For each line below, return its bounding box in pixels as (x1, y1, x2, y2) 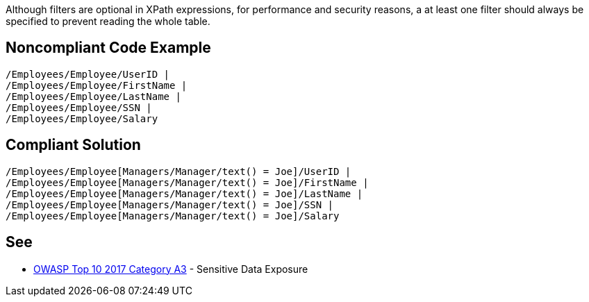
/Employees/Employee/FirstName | (6, 79, 188, 91)
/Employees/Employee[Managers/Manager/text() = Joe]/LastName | (6, 187, 363, 199)
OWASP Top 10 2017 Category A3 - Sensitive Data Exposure (33, 262, 308, 275)
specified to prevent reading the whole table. (6, 15, 210, 27)
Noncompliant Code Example (6, 39, 211, 57)
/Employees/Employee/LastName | (6, 90, 181, 102)
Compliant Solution (6, 136, 141, 154)
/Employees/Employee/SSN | (6, 101, 152, 113)
